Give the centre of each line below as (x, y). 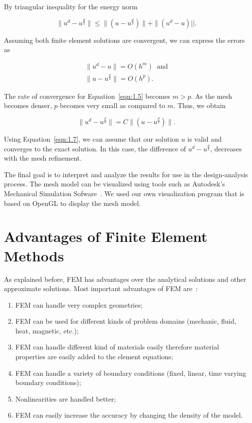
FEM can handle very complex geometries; (79, 304)
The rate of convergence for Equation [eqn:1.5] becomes (87, 96)
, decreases (226, 148)
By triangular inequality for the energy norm (71, 6)
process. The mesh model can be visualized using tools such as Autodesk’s (115, 184)
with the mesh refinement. (43, 158)
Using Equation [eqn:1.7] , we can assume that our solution (91, 139)
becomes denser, (28, 105)
